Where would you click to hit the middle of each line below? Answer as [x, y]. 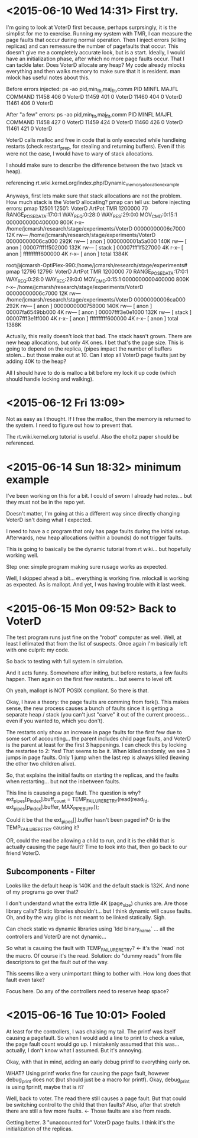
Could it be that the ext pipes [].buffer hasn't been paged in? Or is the [88, 820]
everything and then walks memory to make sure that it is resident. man [93, 71]
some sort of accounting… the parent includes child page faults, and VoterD [98, 739]
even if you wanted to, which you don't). [55, 721]
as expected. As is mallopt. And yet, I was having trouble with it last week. [96, 585]
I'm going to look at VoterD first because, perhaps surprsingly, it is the [92, 27]
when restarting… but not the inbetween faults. [63, 782]
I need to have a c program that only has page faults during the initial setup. [98, 531]
